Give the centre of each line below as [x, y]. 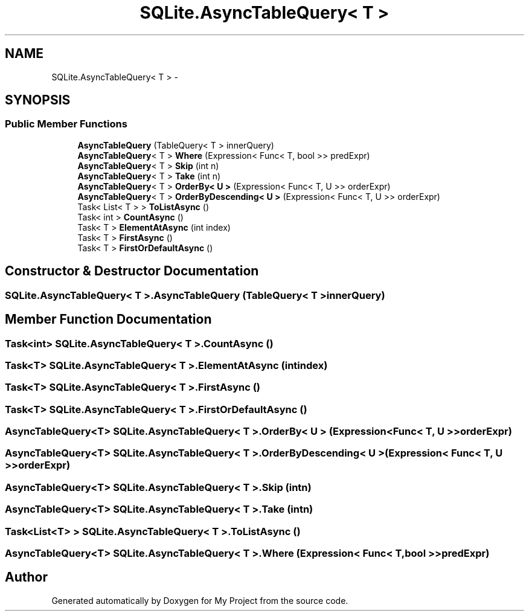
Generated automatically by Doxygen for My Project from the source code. [200, 600]
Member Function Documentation [108, 319]
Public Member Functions [66, 124]
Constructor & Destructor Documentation [132, 271]
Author [26, 577]
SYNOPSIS [38, 100]
